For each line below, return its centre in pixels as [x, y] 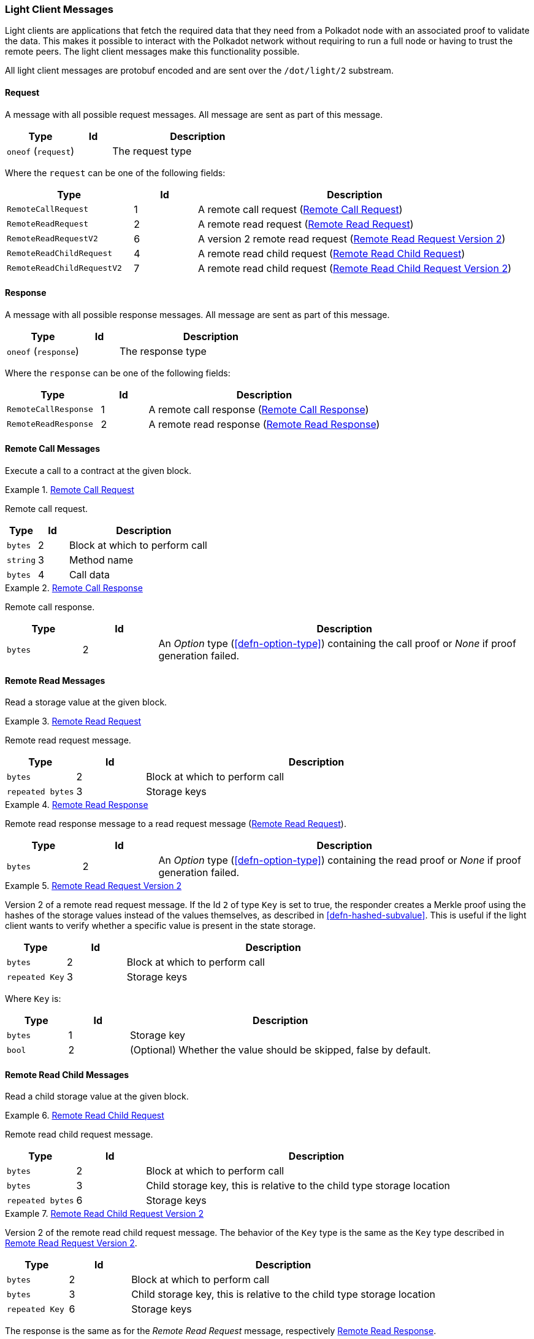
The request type [152, 151]
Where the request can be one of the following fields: [115, 173]
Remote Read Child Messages [67, 1074]
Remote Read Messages [55, 680]
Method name [101, 560]
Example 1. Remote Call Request [70, 490]
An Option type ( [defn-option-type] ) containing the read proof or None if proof [340, 860]
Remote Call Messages [52, 449]
